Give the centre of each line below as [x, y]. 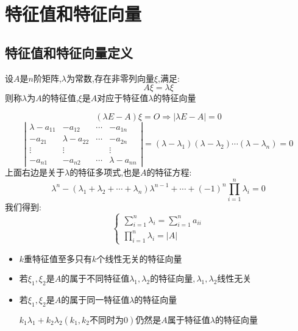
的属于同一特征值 [95, 300]
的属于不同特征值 [95, 279]
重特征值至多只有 [58, 259]
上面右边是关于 [35, 172]
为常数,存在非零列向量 [110, 78]
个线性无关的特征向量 [139, 259]
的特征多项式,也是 [105, 172]
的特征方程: [169, 172]
